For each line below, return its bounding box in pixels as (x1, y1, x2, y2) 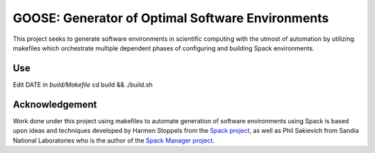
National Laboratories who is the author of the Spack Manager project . (12, 136, 215, 145)
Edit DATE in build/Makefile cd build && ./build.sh (12, 80, 153, 89)
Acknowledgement (12, 98, 97, 110)
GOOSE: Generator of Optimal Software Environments (12, 10, 329, 26)
